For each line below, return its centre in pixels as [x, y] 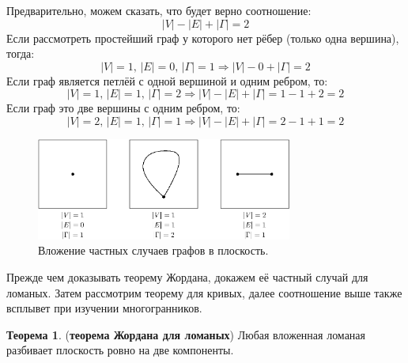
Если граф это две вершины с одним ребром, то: [123, 108]
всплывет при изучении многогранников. [104, 308]
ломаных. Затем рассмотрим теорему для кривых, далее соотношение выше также [204, 292]
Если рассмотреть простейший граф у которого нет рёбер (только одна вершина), [203, 38]
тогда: [21, 53]
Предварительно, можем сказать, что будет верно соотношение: [159, 10]
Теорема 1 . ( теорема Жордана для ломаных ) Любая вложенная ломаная [186, 334]
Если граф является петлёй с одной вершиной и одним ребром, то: [167, 80]
